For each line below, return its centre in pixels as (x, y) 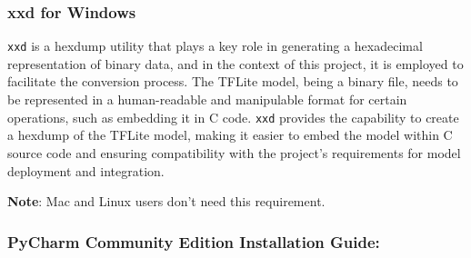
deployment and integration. (86, 170)
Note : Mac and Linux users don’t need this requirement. (166, 201)
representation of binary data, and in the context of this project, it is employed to (235, 63)
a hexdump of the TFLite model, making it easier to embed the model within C (230, 135)
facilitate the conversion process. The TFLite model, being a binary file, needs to (233, 81)
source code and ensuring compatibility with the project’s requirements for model (234, 152)
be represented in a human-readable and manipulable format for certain (207, 99)
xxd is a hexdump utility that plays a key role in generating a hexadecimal (215, 46)
